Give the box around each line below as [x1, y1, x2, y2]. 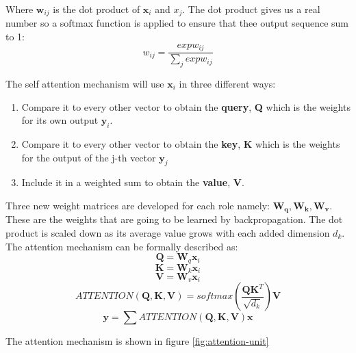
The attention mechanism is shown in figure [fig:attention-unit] [5, 334, 269, 348]
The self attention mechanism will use [5, 76, 164, 90]
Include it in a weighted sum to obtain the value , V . [21, 175, 244, 189]
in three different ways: [179, 76, 276, 90]
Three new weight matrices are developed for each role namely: [5, 198, 270, 212]
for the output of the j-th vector [21, 150, 156, 164]
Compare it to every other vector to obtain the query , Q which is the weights [21, 99, 351, 114]
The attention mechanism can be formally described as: [5, 239, 238, 253]
